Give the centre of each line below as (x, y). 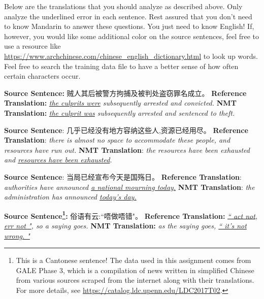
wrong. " (17, 235)
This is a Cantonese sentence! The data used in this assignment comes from (134, 260)
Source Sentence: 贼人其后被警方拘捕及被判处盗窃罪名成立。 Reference (125, 93)
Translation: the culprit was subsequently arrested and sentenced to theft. (120, 112)
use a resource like (32, 46)
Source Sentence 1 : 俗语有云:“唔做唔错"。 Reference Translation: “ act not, (131, 215)
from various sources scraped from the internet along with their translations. (135, 280)
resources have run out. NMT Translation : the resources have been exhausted (127, 149)
